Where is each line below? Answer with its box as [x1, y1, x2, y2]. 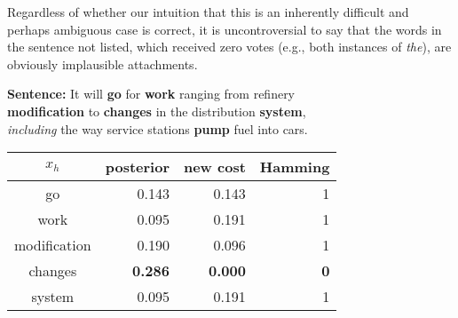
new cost [183, 156, 246, 178]
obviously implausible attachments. [7, 54, 198, 73]
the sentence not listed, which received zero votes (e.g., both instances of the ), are [7, 37, 452, 56]
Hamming [259, 156, 330, 178]
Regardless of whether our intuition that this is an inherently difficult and [7, 3, 409, 20]
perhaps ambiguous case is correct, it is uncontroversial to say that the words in [7, 20, 442, 38]
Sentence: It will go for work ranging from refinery [7, 84, 296, 103]
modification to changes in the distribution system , [7, 101, 306, 120]
